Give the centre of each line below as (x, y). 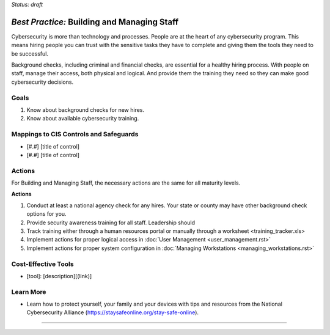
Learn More (29, 292)
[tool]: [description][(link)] (59, 276)
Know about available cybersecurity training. (83, 119)
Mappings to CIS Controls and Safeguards (75, 134)
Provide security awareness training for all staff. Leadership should (111, 223)
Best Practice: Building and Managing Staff (95, 22)
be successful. (30, 53)
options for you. (46, 214)
